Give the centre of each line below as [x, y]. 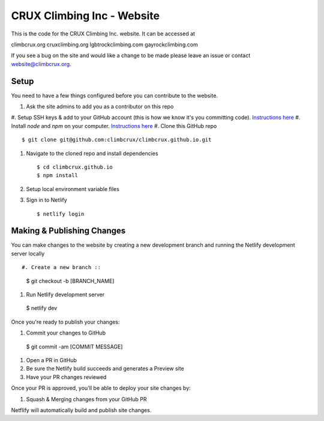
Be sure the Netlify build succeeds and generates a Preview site [105, 369]
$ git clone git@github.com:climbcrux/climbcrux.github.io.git [117, 140]
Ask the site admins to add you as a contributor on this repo [100, 107]
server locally [28, 253]
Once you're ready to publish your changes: [65, 322]
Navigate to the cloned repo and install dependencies [92, 153]
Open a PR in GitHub [52, 360]
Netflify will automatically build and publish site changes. [81, 410]
